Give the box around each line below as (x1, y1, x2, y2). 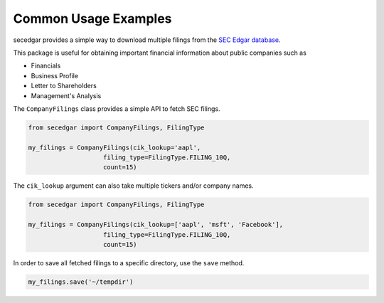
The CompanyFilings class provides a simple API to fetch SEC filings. (13, 104, 220, 113)
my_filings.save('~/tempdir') (28, 277, 134, 286)
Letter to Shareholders (31, 82, 97, 90)
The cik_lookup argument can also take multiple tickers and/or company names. (13, 181, 254, 190)
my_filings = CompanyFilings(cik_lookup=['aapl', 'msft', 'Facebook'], (28, 220, 284, 229)
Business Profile (31, 71, 78, 80)
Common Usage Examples (13, 11, 172, 26)
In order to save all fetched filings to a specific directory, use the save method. (13, 258, 245, 267)
